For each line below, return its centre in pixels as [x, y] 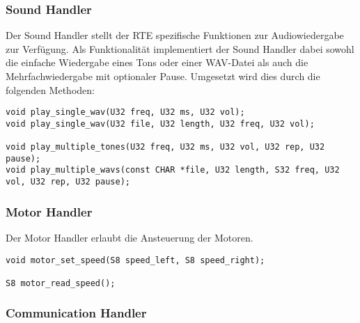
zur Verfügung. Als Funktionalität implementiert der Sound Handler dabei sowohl [180, 48]
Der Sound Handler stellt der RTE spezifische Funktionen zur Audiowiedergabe [175, 35]
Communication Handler [76, 313]
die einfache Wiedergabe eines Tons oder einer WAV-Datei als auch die [157, 62]
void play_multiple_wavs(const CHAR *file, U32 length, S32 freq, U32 [173, 170]
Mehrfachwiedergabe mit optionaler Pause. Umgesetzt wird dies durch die [163, 76]
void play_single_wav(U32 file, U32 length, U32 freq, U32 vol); [160, 124]
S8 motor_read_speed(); [61, 283]
